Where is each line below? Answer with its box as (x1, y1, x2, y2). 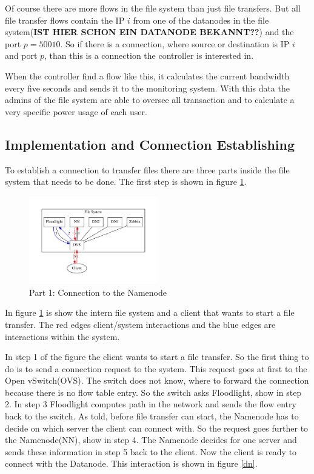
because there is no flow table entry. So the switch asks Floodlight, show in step (5, 386, 302, 398)
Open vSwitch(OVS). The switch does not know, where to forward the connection (5, 374, 309, 387)
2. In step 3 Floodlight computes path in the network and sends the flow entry (5, 398, 296, 410)
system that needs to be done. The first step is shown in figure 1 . (5, 175, 247, 188)
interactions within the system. (5, 330, 120, 342)
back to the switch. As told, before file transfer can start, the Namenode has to (5, 410, 299, 422)
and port (5, 49, 38, 62)
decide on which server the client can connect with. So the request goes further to (5, 421, 309, 434)
